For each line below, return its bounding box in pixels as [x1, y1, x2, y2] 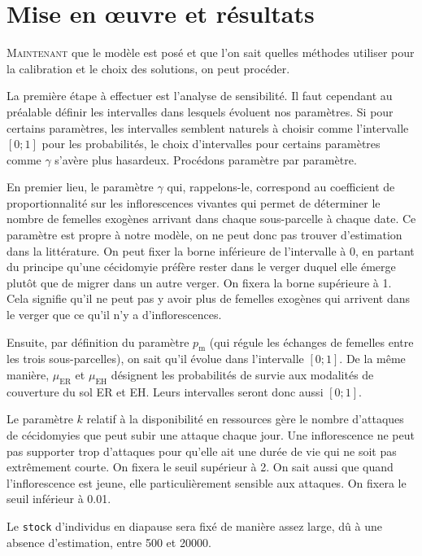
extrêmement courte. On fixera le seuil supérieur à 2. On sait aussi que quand [7, 458, 394, 475]
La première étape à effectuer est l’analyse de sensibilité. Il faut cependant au [7, 87, 393, 104]
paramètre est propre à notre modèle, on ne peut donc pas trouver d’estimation [7, 226, 402, 243]
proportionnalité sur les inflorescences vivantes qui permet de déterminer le [7, 194, 381, 211]
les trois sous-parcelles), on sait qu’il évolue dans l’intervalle [7, 350, 304, 367]
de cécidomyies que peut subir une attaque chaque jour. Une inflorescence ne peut [7, 427, 415, 443]
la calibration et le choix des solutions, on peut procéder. [7, 59, 290, 77]
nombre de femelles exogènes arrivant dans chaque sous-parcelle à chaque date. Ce [7, 210, 416, 227]
